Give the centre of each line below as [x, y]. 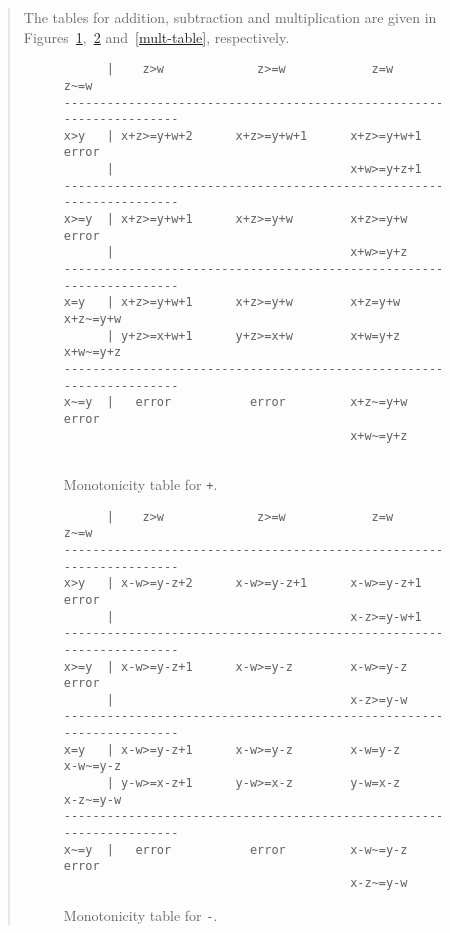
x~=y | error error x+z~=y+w [235, 402]
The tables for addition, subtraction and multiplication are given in [230, 17]
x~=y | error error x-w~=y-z [235, 849]
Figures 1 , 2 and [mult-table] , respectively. [156, 36]
